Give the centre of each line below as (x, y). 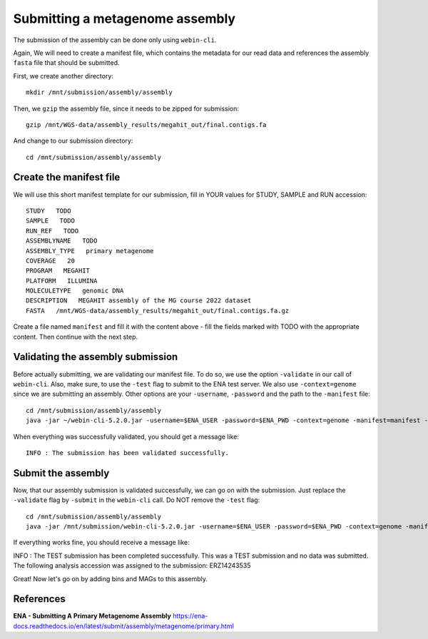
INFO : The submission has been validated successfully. (128, 453)
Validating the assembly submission (96, 357)
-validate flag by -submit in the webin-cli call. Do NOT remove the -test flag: (137, 500)
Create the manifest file (67, 177)
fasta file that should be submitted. (66, 63)
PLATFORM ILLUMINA (62, 281)
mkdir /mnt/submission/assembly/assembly (99, 92)
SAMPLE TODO (50, 221)
